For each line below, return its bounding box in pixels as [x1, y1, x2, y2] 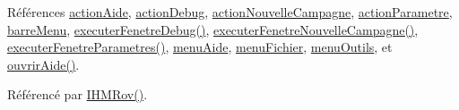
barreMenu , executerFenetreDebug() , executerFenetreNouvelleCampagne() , [7, 20, 419, 38]
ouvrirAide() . [7, 55, 80, 73]
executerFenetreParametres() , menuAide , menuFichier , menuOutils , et [7, 38, 393, 56]
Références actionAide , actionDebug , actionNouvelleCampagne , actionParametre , [7, 3, 453, 21]
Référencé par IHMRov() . [7, 85, 148, 104]
